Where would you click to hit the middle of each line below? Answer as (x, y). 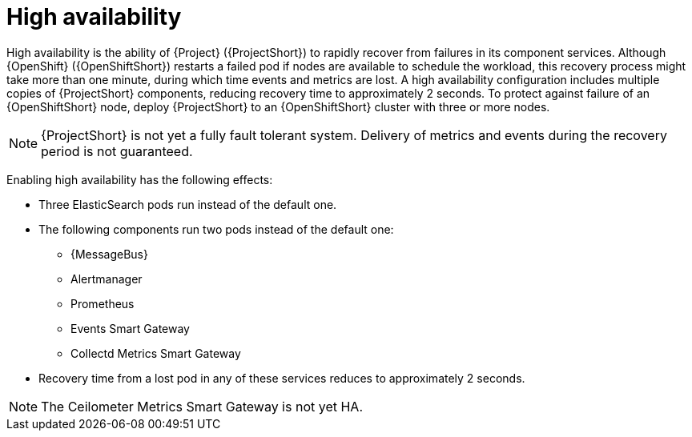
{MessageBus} (109, 254)
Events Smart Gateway (130, 328)
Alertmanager (107, 279)
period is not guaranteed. (117, 151)
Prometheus (103, 303)
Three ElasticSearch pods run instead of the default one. (188, 204)
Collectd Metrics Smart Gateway (156, 353)
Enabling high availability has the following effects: (140, 179)
